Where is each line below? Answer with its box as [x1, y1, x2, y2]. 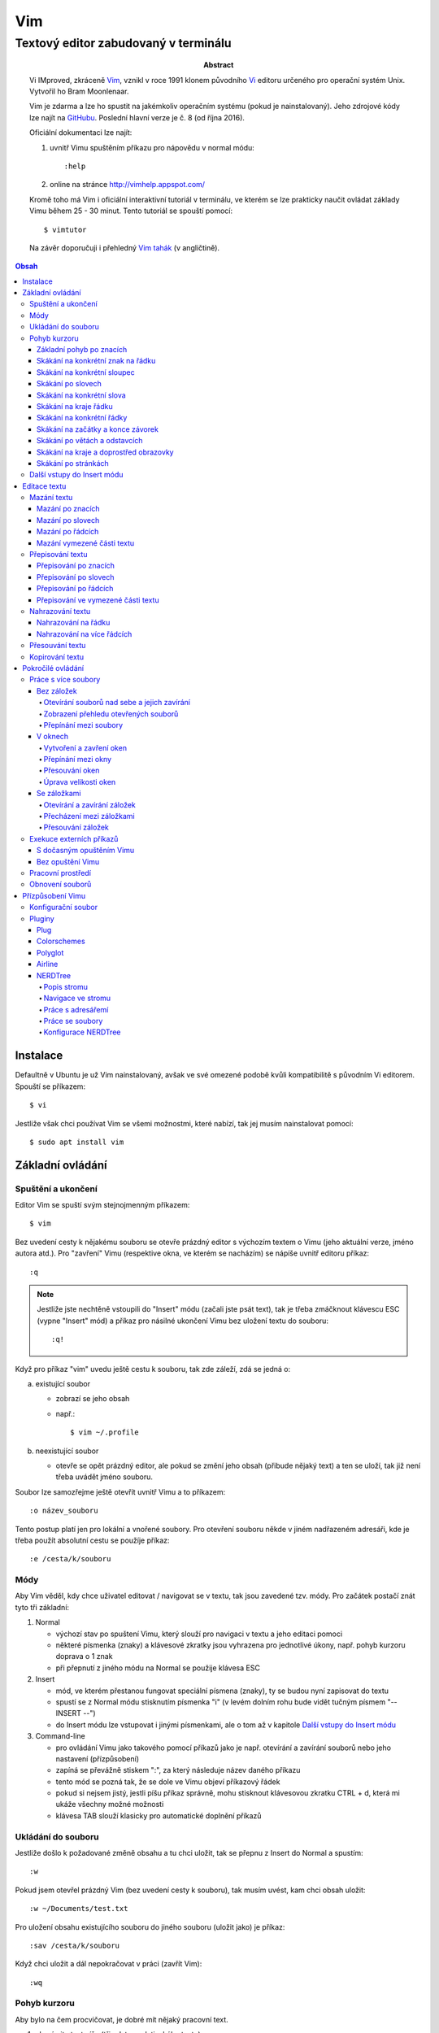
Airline [37, 960, 59, 969]
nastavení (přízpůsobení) [55, 1753, 140, 1764]
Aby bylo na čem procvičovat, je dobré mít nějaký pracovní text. [15, 2014, 229, 2024]
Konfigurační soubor [29, 903, 98, 912]
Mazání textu [29, 493, 73, 503]
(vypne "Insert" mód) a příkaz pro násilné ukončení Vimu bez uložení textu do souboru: [37, 1316, 329, 1326]
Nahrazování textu [29, 607, 91, 616]
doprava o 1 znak [55, 1652, 113, 1661]
